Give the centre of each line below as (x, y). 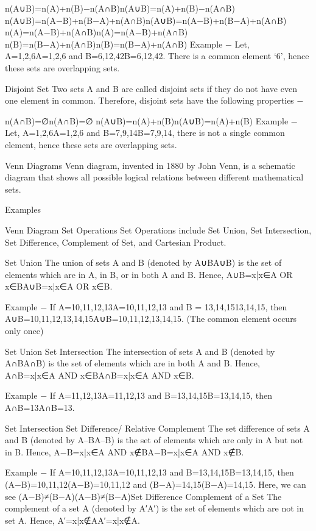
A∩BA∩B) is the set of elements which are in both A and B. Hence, (132, 363)
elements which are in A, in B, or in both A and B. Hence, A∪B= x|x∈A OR (149, 274)
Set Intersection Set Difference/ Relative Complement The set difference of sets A (157, 428)
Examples (23, 209)
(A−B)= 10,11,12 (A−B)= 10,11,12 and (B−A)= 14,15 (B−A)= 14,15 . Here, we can (156, 484)
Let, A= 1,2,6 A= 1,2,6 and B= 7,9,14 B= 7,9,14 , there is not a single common (145, 133)
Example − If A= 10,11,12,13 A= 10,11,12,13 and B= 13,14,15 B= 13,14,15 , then (149, 472)
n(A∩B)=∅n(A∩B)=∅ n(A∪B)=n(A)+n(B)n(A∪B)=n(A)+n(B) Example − (151, 120)
